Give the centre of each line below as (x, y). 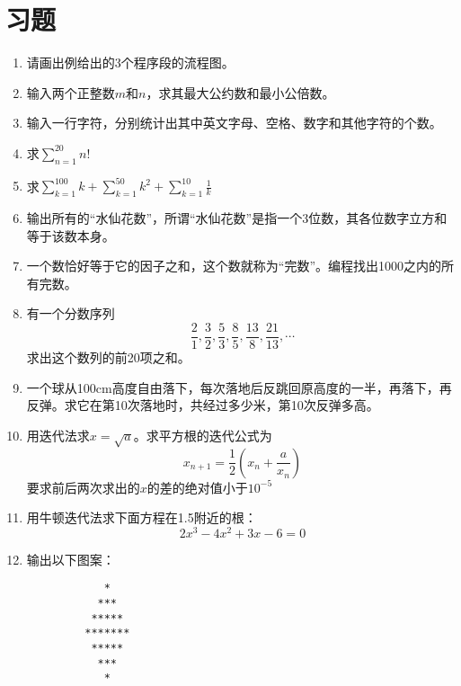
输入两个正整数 (71, 92)
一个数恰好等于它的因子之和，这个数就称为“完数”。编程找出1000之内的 (234, 266)
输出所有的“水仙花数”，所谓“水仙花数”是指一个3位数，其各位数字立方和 (237, 218)
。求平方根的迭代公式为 (203, 435)
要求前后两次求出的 (83, 487)
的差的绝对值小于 (197, 487)
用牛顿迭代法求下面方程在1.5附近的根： (142, 517)
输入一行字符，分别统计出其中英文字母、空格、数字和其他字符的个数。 (234, 123)
